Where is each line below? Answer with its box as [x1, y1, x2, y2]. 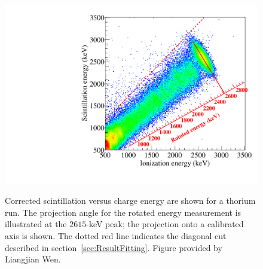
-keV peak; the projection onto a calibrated [86, 218, 244, 230]
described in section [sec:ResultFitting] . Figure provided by [5, 241, 222, 253]
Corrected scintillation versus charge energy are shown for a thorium [5, 194, 256, 207]
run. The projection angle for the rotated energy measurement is [5, 206, 241, 218]
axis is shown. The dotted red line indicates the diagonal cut [5, 230, 227, 242]
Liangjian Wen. [5, 253, 61, 265]
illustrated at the [5, 218, 67, 230]
